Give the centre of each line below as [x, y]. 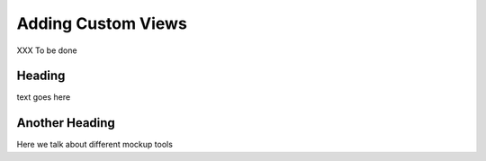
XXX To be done [47, 50]
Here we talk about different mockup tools [94, 145]
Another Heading [66, 123]
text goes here [44, 97]
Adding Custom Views [102, 23]
